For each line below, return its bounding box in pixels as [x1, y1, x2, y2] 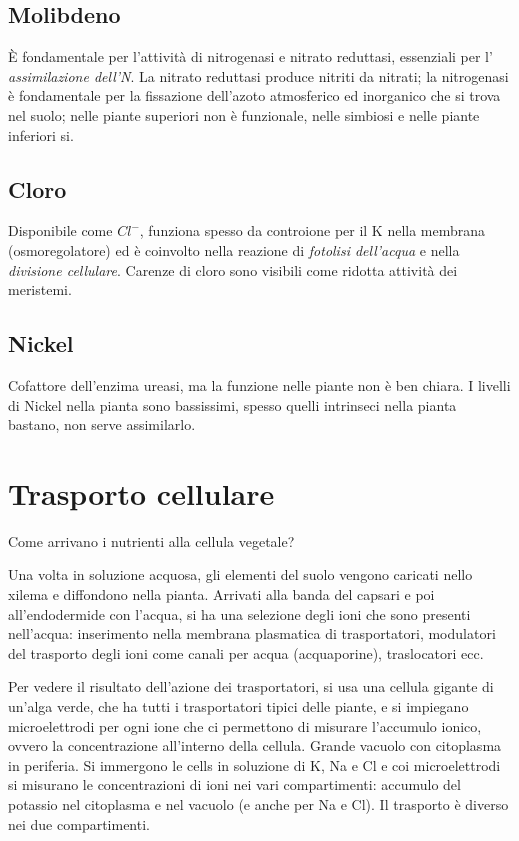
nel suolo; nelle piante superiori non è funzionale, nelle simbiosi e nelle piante [8, 104, 480, 125]
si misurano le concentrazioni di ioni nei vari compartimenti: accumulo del [8, 774, 461, 795]
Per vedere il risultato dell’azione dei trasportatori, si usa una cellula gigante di [8, 676, 494, 697]
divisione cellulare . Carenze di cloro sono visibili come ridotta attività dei [8, 259, 458, 280]
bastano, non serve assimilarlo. [8, 414, 196, 435]
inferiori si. [8, 124, 74, 145]
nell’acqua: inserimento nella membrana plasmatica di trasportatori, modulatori [8, 623, 496, 644]
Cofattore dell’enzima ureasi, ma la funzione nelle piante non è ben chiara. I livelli [8, 374, 511, 395]
